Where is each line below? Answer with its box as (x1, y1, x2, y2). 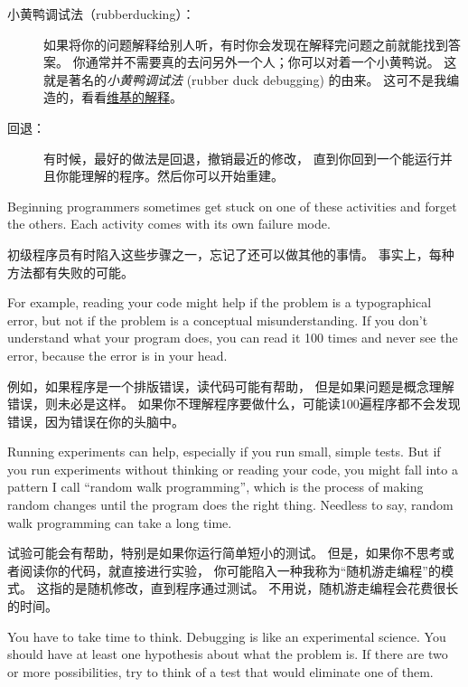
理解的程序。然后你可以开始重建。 (80, 166, 284, 185)
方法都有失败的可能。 (7, 262, 134, 281)
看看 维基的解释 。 (80, 88, 183, 107)
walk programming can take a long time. (7, 513, 232, 532)
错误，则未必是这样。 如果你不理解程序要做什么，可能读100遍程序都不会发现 (7, 394, 461, 413)
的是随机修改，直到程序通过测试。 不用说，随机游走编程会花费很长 (61, 579, 459, 598)
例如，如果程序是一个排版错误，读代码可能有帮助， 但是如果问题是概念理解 (7, 376, 454, 395)
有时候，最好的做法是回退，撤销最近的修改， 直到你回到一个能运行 (43, 148, 440, 167)
